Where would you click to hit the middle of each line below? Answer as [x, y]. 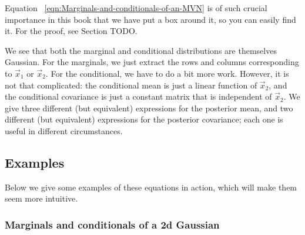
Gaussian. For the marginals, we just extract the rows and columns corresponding [152, 62]
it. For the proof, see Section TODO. [71, 31]
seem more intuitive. [41, 198]
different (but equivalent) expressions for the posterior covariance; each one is [144, 119]
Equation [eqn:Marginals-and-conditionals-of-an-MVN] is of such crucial [136, 8]
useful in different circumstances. [64, 130]
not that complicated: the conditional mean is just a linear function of [131, 85]
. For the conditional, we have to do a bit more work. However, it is [167, 73]
